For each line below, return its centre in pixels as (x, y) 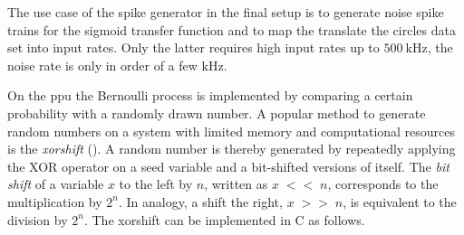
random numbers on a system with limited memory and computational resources (232, 131)
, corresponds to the (383, 184)
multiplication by (55, 201)
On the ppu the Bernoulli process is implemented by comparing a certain (210, 95)
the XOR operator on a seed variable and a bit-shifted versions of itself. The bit (228, 166)
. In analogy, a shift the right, (200, 201)
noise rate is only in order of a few (102, 65)
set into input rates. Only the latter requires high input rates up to (193, 47)
